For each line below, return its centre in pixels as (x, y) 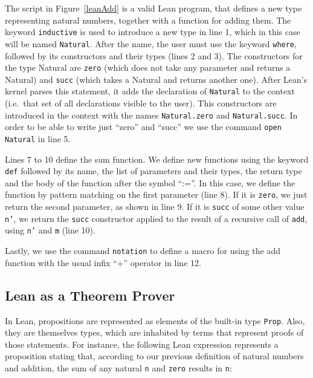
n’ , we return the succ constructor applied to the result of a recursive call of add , (156, 218)
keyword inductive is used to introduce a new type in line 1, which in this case (153, 32)
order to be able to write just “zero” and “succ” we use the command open (143, 127)
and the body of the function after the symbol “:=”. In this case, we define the (150, 182)
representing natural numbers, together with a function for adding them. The (148, 20)
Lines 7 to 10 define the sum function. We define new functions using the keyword (157, 159)
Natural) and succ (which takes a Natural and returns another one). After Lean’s (156, 79)
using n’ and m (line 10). (50, 230)
